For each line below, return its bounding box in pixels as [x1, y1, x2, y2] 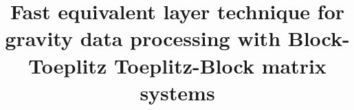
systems [140, 78, 215, 106]
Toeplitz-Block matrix [113, 51, 327, 79]
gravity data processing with [5, 24, 281, 52]
